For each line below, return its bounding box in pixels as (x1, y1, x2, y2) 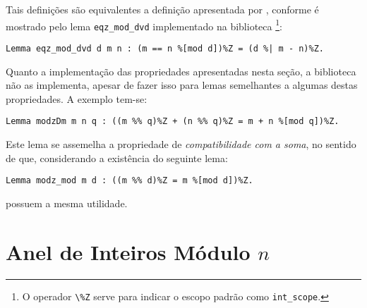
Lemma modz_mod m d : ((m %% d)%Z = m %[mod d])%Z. (6, 175, 253, 186)
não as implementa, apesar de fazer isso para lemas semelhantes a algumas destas (6, 78, 358, 92)
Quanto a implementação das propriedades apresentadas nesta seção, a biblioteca (6, 63, 356, 78)
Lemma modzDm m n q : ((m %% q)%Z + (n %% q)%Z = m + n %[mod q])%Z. (6, 116, 339, 127)
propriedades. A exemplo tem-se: (6, 91, 148, 106)
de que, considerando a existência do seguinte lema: (6, 150, 228, 165)
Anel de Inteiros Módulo (6, 237, 251, 266)
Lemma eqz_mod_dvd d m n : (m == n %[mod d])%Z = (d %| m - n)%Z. (6, 43, 325, 54)
